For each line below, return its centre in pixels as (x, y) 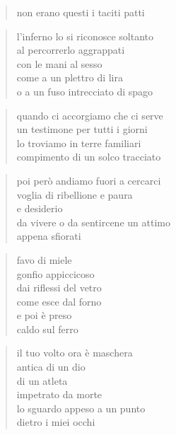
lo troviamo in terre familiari (79, 143)
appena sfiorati (49, 236)
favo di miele (44, 259)
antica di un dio (51, 367)
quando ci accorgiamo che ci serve (90, 115)
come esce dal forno (59, 301)
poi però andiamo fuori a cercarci (89, 180)
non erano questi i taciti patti (81, 12)
